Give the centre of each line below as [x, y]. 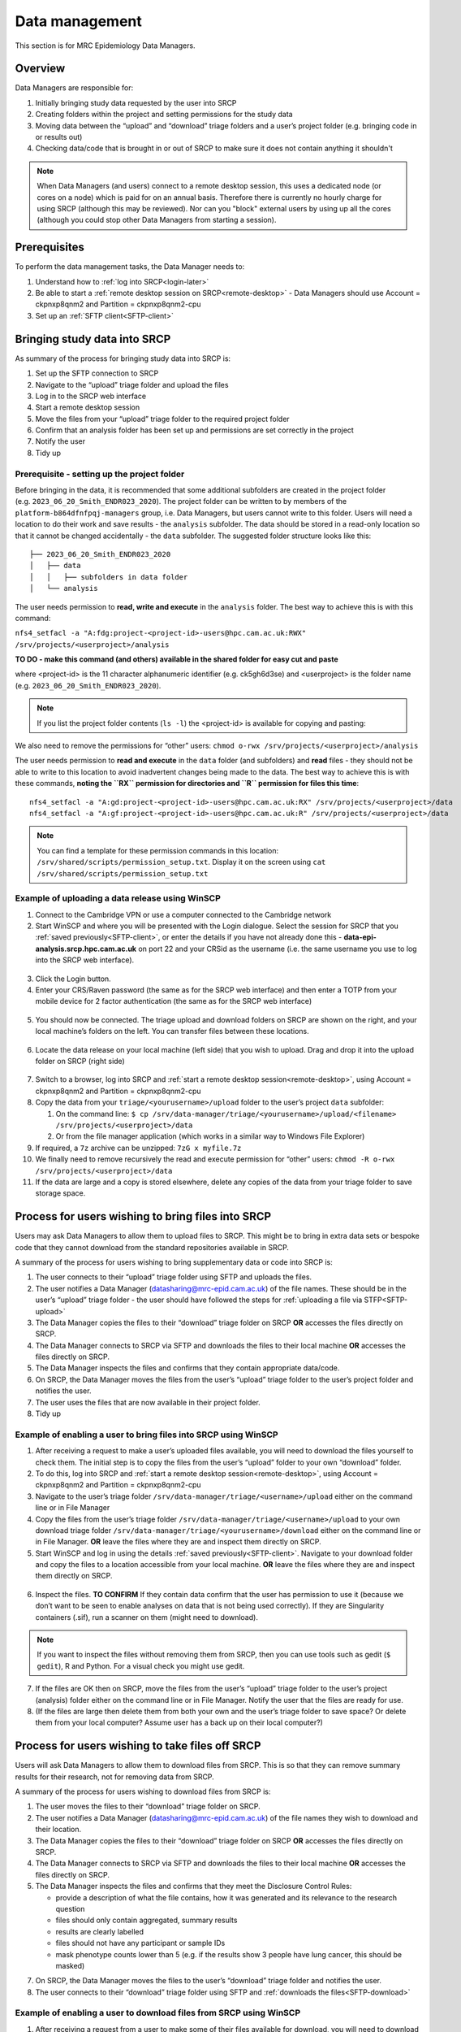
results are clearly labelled [100, 1931]
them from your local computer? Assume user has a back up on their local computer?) [179, 1722]
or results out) [59, 137]
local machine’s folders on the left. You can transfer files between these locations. [172, 1031]
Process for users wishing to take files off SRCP [138, 1746]
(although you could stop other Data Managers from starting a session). [157, 220]
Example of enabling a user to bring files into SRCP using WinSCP [147, 1435]
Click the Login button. [73, 979]
